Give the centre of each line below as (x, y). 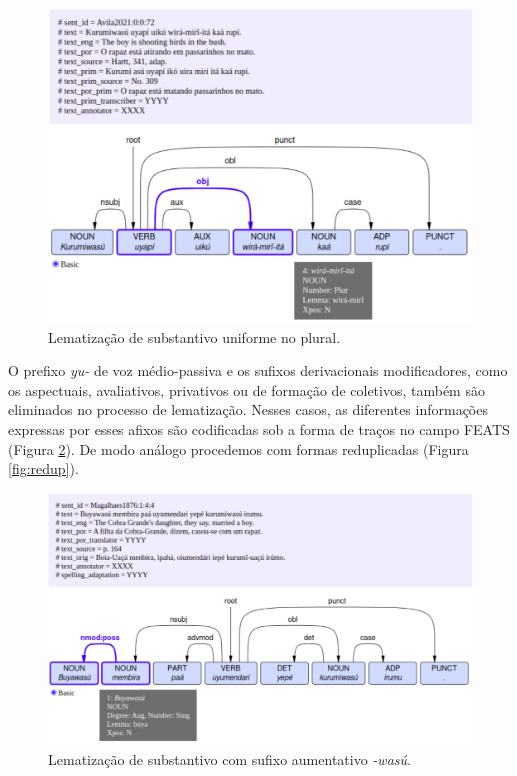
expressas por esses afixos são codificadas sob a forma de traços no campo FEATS (259, 429)
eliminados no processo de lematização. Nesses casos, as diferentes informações (248, 409)
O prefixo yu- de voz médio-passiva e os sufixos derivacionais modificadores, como (258, 370)
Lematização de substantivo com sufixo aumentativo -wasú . (229, 758)
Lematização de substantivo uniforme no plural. (194, 336)
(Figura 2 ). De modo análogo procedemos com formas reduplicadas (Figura (238, 448)
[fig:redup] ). (43, 468)
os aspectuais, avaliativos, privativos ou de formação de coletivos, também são (246, 389)
